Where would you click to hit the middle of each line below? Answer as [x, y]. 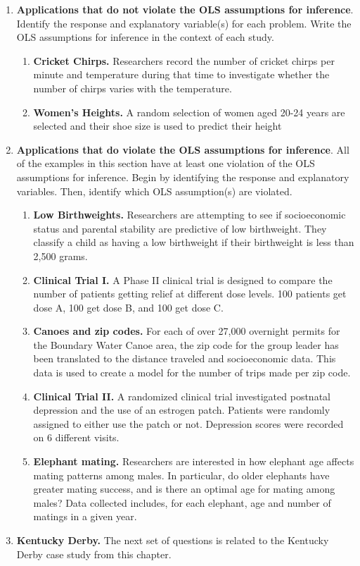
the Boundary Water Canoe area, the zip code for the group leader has [186, 344]
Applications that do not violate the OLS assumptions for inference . [185, 9]
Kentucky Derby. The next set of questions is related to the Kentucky [173, 540]
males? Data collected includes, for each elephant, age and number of [182, 502]
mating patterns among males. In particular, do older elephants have [181, 475]
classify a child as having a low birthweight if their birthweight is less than [194, 242]
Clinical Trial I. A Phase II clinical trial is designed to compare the [183, 279]
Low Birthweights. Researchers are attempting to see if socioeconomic [189, 215]
